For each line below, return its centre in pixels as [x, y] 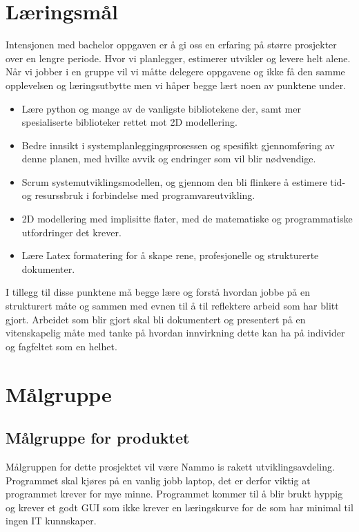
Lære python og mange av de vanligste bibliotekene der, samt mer [161, 108]
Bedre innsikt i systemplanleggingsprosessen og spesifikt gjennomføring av [178, 145]
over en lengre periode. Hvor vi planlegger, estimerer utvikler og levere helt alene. [178, 58]
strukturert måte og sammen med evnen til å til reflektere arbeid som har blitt [172, 306]
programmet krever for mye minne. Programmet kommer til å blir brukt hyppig [174, 494]
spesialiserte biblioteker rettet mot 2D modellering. [129, 122]
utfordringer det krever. [71, 232]
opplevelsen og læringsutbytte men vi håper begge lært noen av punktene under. [176, 85]
